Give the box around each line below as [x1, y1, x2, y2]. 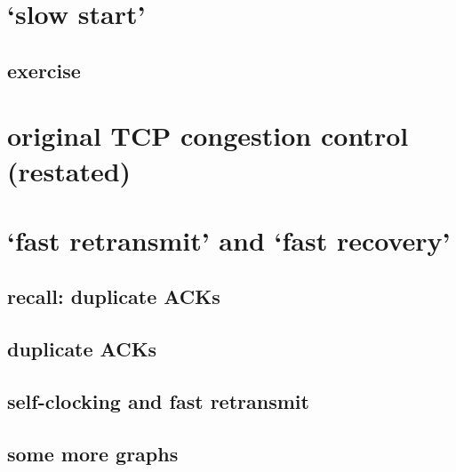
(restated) [7, 152, 132, 188]
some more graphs [7, 439, 179, 467]
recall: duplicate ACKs [7, 283, 220, 310]
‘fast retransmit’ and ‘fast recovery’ [7, 221, 451, 258]
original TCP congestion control [7, 117, 409, 154]
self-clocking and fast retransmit [7, 388, 309, 415]
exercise [7, 56, 81, 84]
